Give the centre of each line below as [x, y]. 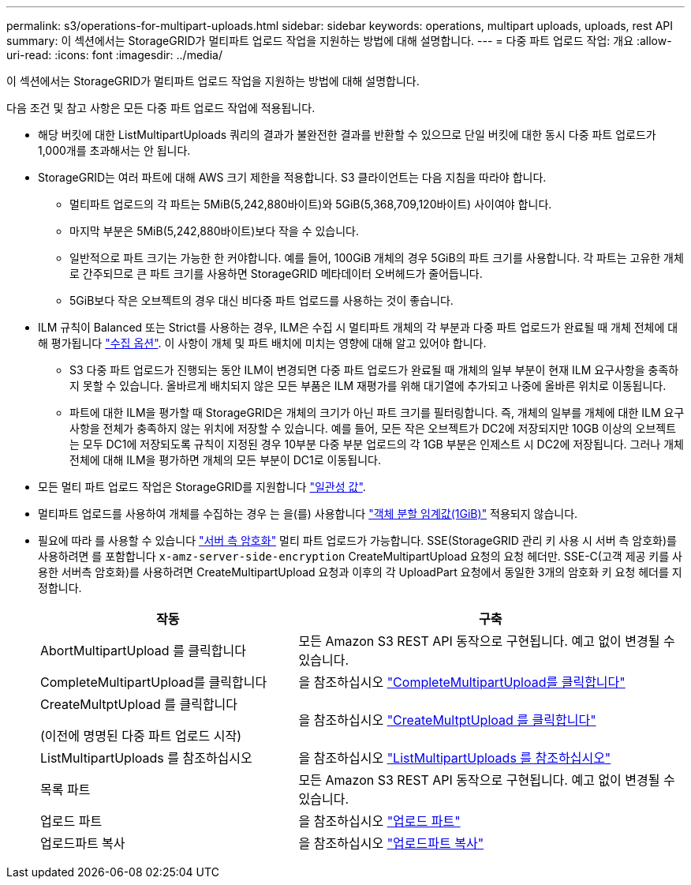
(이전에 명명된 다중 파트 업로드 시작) [141, 736]
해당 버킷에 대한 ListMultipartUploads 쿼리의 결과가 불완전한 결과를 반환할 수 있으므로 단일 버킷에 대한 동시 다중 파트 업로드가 [347, 135]
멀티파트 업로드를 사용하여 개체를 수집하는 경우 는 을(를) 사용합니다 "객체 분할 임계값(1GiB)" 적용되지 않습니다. [308, 514]
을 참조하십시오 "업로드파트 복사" [391, 843]
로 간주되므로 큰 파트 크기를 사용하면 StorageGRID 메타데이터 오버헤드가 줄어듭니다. [276, 274]
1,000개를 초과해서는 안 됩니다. [114, 150]
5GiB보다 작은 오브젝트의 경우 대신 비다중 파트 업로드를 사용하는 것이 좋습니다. [261, 300]
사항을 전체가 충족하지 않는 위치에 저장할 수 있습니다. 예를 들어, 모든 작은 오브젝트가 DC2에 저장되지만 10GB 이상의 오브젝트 [373, 428]
